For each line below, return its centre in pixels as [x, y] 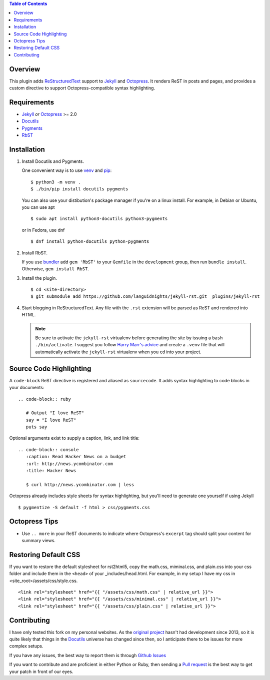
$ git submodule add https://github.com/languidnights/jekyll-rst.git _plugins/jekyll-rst [145, 297]
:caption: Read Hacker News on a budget [76, 457]
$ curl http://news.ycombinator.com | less [80, 484]
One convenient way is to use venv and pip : [67, 170]
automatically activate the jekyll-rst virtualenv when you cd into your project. [118, 352]
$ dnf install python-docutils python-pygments [90, 242]
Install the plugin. [39, 278]
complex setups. [26, 646]
